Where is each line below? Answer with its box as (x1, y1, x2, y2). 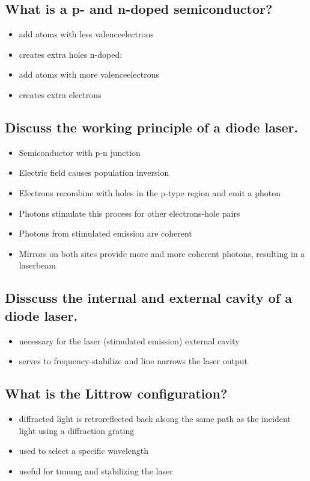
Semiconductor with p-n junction (19, 146, 141, 158)
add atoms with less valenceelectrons (19, 28, 154, 40)
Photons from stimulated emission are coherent (19, 227, 192, 240)
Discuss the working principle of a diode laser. (5, 117, 299, 136)
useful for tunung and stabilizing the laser (19, 464, 173, 477)
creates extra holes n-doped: (19, 48, 123, 60)
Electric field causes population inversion (19, 166, 169, 179)
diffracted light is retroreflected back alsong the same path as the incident (19, 412, 291, 424)
